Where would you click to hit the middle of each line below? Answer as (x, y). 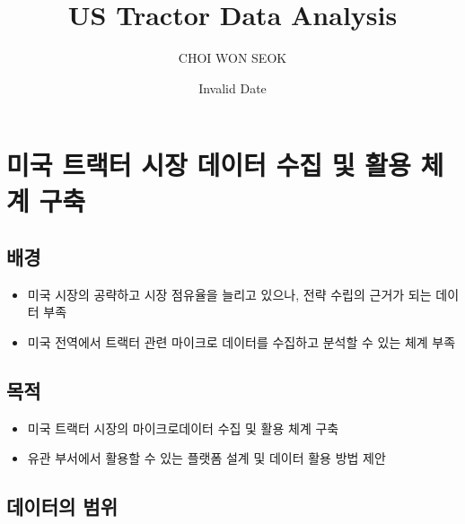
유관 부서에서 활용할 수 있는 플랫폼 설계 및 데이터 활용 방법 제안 (206, 458)
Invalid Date (232, 87)
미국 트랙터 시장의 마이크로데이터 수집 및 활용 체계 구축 (183, 428)
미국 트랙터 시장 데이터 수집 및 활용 (209, 165)
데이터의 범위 (62, 507)
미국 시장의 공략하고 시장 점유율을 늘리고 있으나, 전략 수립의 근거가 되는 (229, 294)
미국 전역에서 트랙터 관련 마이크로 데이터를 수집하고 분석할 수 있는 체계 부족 (241, 342)
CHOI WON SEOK (232, 58)
